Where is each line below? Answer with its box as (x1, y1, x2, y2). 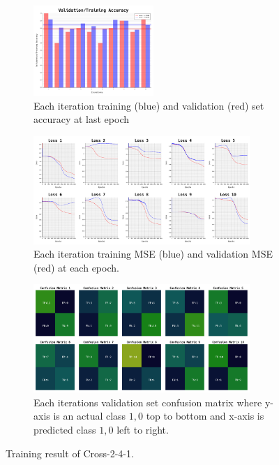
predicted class (33, 422, 96, 436)
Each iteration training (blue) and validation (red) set (33, 98, 264, 112)
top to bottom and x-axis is (146, 408, 264, 423)
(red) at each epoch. (33, 260, 119, 274)
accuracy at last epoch (33, 112, 129, 126)
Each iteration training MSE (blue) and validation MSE (33, 246, 273, 261)
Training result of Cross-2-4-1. (6, 445, 134, 460)
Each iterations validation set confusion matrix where (33, 394, 262, 409)
